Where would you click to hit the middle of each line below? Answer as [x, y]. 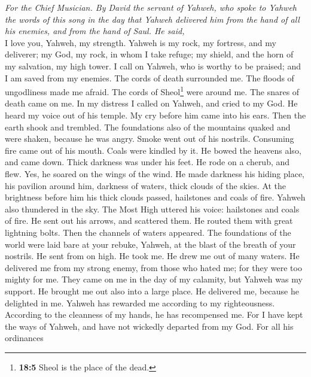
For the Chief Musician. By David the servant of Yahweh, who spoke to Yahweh [151, 7]
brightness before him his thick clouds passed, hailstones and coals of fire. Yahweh [155, 197]
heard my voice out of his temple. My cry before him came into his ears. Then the [155, 115]
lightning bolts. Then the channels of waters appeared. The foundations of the [148, 232]
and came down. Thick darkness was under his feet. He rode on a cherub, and [147, 162]
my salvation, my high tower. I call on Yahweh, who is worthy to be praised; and [153, 66]
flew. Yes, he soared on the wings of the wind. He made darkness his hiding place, [155, 173]
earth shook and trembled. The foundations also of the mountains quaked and [148, 127]
